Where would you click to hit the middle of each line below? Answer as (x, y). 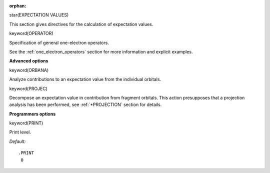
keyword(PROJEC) (28, 88)
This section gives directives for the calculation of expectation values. (81, 24)
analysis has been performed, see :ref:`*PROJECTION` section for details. (85, 104)
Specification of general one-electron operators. (59, 42)
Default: (17, 141)
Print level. (20, 132)
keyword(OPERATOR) (31, 33)
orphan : (18, 6)
